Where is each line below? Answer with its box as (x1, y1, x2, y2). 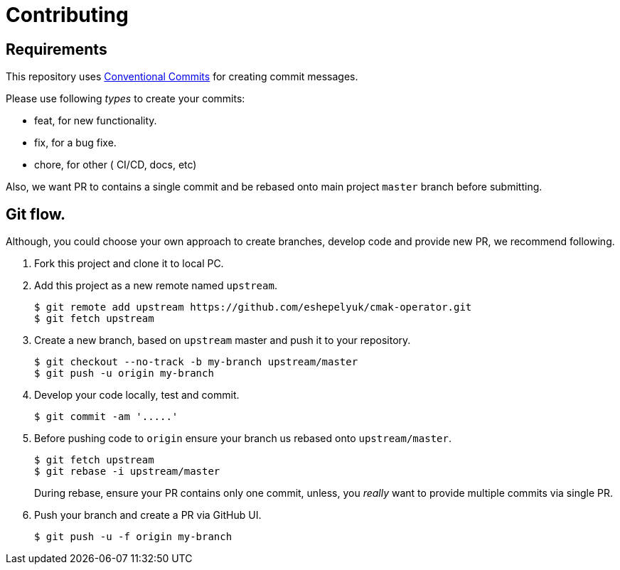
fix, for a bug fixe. (34, 136, 117, 149)
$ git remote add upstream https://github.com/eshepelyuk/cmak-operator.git (34, 301, 472, 313)
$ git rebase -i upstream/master (34, 466, 220, 478)
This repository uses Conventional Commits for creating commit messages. (6, 70, 358, 83)
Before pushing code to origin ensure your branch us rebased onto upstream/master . (34, 432, 451, 445)
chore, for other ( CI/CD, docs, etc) (34, 158, 197, 171)
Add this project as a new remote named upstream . (34, 279, 277, 292)
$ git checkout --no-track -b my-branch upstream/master (34, 356, 358, 368)
